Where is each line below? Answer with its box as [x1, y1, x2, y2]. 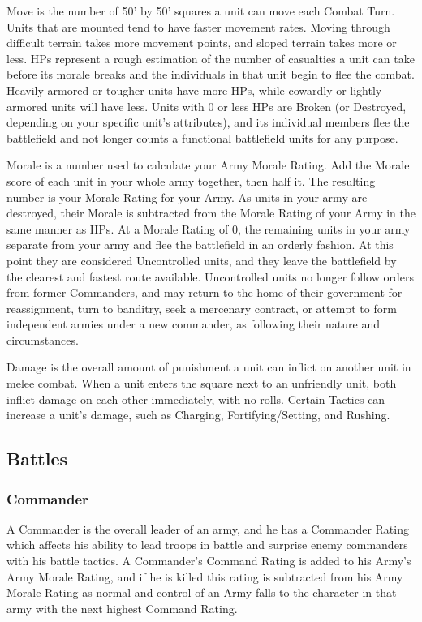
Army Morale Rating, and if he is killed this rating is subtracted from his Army [6, 568, 403, 585]
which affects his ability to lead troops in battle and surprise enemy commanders [6, 536, 408, 553]
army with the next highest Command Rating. [6, 599, 238, 616]
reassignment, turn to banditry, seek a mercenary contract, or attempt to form [6, 299, 397, 316]
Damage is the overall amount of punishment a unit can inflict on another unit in [6, 358, 411, 375]
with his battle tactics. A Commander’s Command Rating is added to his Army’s [6, 552, 411, 569]
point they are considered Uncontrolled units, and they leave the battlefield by [6, 251, 397, 268]
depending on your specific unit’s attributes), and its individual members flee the [6, 114, 410, 131]
